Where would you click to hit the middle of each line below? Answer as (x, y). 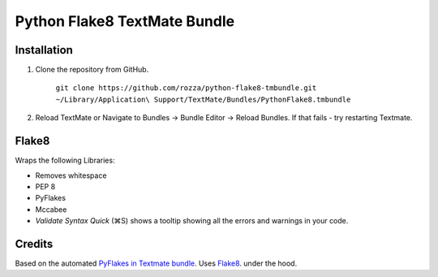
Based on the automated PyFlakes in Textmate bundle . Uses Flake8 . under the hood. (156, 263)
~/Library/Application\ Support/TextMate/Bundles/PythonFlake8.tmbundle (203, 99)
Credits (34, 244)
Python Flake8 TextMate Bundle (125, 21)
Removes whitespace (71, 175)
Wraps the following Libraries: (65, 160)
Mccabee (51, 209)
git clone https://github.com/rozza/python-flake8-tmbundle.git (186, 88)
